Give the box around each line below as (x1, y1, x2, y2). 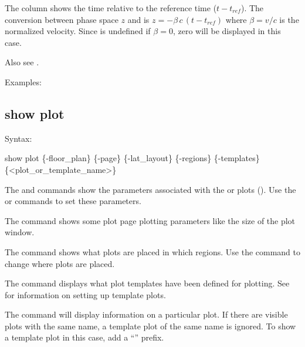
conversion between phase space (5, 13, 118, 25)
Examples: (5, 75, 42, 88)
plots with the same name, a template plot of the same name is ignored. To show (5, 319, 296, 332)
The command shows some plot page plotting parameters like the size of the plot (5, 214, 296, 226)
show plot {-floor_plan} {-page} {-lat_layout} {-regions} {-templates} (5, 152, 260, 164)
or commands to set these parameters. (5, 195, 141, 207)
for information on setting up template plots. (5, 288, 166, 301)
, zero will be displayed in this (172, 25, 281, 37)
